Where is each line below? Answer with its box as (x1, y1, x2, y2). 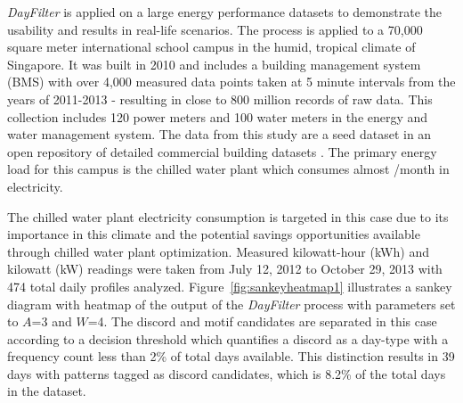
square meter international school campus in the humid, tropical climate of (7, 37, 416, 56)
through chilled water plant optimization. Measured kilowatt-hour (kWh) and (7, 242, 429, 260)
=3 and (31, 312, 72, 331)
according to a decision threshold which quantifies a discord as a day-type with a (7, 329, 449, 348)
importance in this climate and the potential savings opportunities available (7, 225, 420, 243)
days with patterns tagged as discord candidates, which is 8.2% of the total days (7, 364, 446, 382)
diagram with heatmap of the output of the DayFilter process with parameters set (7, 294, 456, 313)
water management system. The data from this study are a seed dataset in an (7, 125, 432, 144)
